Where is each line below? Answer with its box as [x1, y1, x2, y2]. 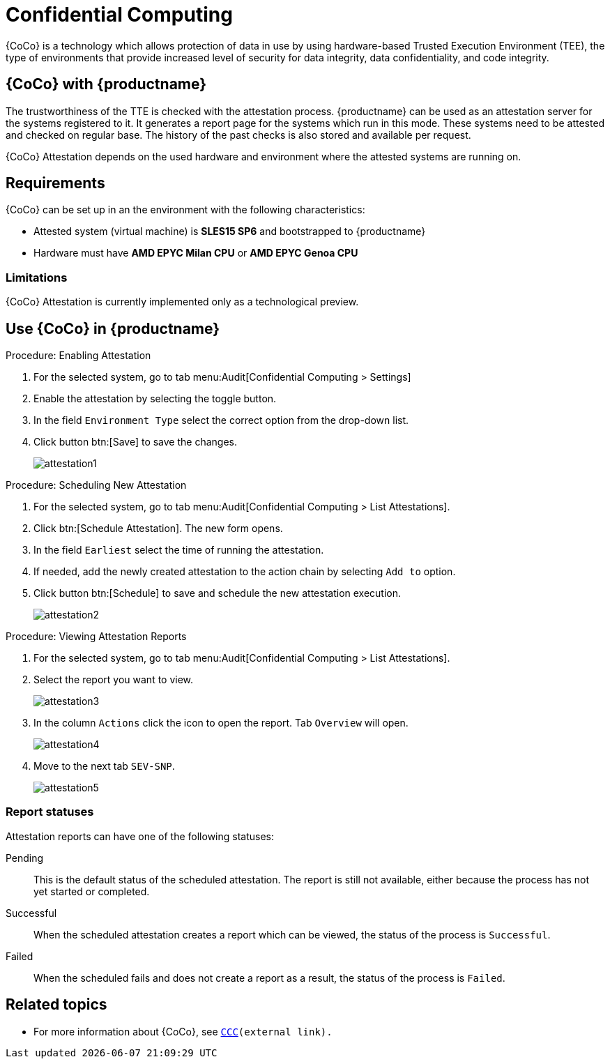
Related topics [6, 996, 107, 1014]
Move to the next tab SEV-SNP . [33, 760, 175, 773]
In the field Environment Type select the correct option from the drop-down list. [33, 414, 409, 427]
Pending [6, 851, 44, 864]
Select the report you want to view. [33, 674, 194, 686]
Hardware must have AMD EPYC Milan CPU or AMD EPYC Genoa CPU [33, 247, 358, 259]
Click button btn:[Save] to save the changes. [33, 436, 238, 448]
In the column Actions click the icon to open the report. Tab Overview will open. [33, 717, 409, 729]
